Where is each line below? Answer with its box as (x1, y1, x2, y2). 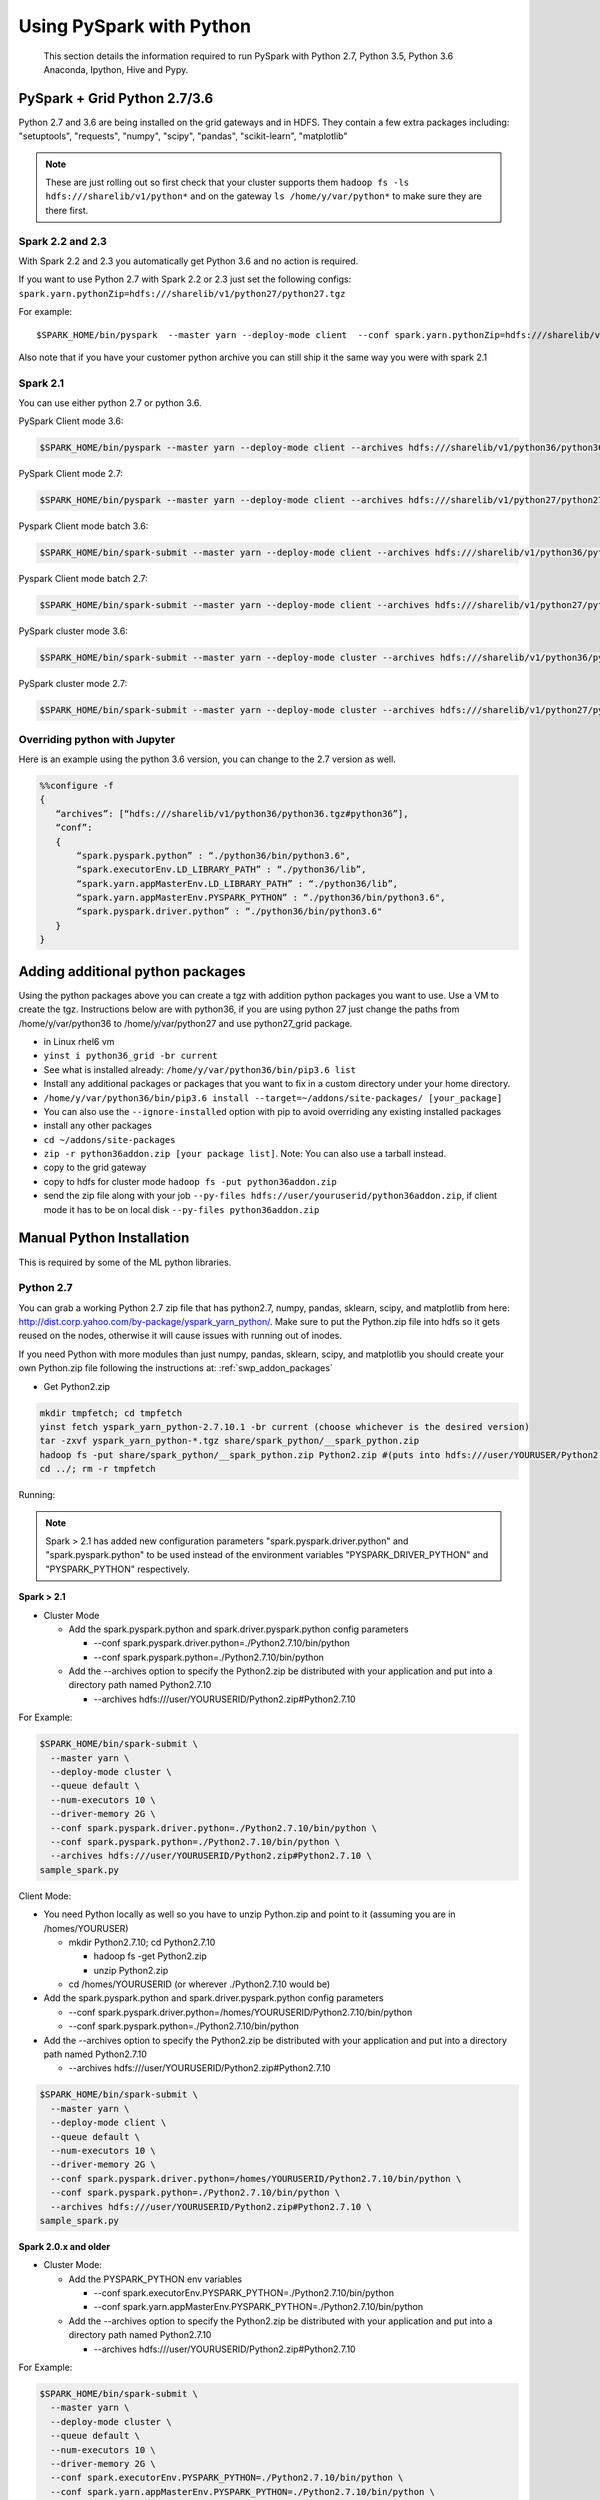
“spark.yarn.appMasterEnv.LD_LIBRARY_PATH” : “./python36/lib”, (76, 878, 399, 889)
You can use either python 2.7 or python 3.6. (18, 397, 202, 409)
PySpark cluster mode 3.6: (18, 625, 129, 637)
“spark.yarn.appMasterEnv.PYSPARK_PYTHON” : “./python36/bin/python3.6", (76, 892, 446, 904)
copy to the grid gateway (43, 1161, 147, 1174)
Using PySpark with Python (18, 15, 252, 37)
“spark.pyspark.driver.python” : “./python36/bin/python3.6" (76, 906, 383, 917)
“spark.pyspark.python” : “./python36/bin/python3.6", (76, 850, 351, 861)
